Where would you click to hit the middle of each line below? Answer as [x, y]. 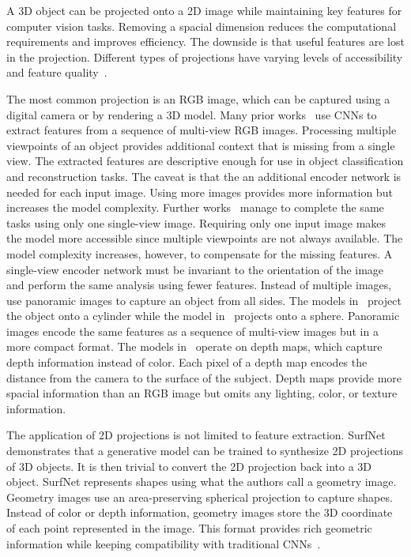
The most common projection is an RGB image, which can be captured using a [198, 98]
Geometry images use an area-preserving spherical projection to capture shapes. [200, 497]
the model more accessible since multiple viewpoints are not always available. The [205, 238]
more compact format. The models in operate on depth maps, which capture [194, 346]
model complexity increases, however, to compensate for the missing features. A [200, 253]
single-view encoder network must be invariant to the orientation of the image [195, 269]
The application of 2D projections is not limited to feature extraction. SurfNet [196, 435]
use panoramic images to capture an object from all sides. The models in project [204, 300]
